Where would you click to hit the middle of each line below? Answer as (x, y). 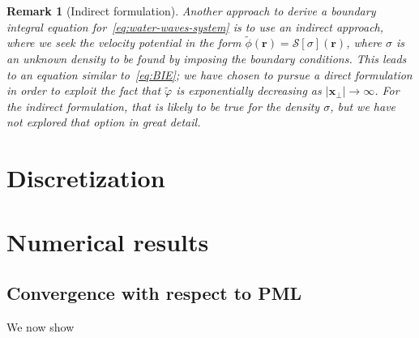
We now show (41, 326)
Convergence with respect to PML (154, 293)
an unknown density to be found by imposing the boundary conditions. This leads (207, 58)
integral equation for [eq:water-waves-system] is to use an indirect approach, (195, 26)
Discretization (86, 178)
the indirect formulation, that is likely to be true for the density (163, 106)
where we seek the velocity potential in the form (124, 43)
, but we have (363, 106)
